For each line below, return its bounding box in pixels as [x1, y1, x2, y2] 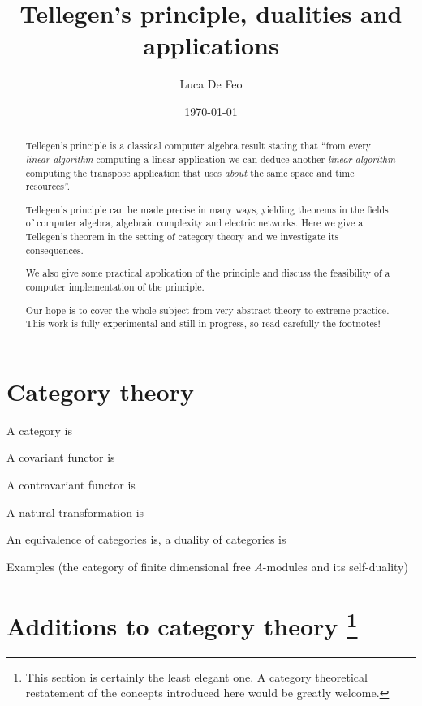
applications [143, 28, 279, 62]
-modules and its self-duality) [262, 557, 408, 575]
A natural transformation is [6, 503, 144, 520]
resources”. [25, 179, 71, 193]
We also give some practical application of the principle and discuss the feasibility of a [25, 266, 390, 280]
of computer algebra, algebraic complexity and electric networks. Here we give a [25, 216, 364, 230]
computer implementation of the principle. [25, 279, 205, 293]
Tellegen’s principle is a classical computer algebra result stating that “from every [25, 139, 372, 153]
